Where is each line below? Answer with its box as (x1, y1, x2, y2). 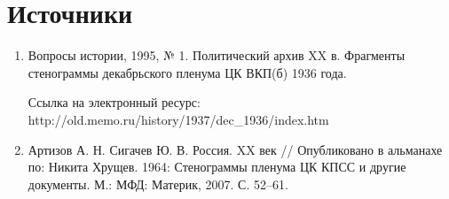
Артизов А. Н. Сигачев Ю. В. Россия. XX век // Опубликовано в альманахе (28, 140, 443, 158)
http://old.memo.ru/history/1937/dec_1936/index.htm (28, 110, 329, 128)
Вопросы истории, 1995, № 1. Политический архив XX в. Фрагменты (28, 46, 406, 65)
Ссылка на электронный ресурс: (28, 93, 201, 111)
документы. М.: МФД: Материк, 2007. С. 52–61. (28, 174, 288, 193)
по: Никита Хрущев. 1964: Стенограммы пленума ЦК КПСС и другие (28, 157, 406, 176)
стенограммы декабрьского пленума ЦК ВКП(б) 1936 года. (28, 63, 347, 81)
